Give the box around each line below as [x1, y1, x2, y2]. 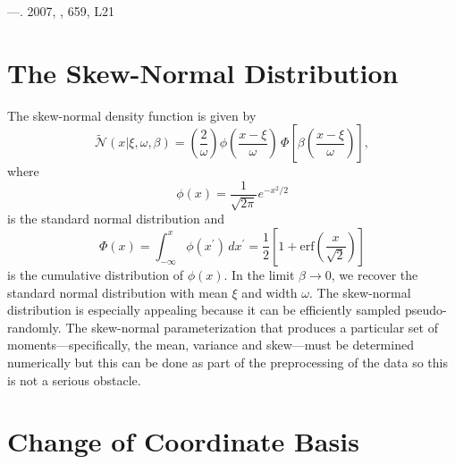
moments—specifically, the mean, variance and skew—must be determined [7, 335, 414, 354]
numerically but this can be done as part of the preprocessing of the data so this [7, 352, 448, 371]
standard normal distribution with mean [7, 283, 228, 301]
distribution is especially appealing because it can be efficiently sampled [7, 300, 401, 319]
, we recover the [331, 265, 418, 283]
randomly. [7, 317, 62, 336]
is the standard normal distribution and [7, 209, 225, 228]
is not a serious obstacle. [7, 370, 141, 389]
